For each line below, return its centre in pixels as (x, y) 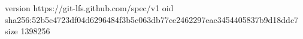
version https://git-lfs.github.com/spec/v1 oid (89, 8)
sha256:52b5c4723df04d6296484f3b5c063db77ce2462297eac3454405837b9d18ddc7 (152, 19)
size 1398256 (28, 31)
